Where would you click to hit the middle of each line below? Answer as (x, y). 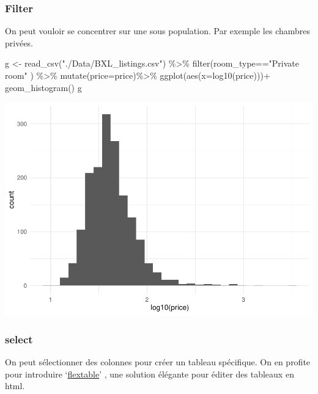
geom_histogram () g (43, 87)
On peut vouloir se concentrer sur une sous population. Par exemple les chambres (158, 31)
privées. (19, 42)
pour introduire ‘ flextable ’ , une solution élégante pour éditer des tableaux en (150, 374)
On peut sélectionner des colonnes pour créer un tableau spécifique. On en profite (158, 361)
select (19, 339)
